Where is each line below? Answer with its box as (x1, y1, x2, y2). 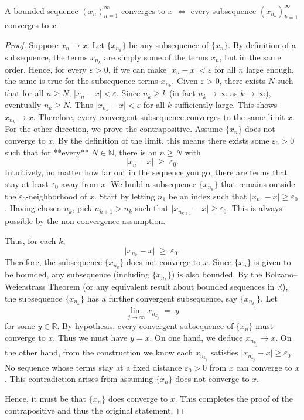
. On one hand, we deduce (149, 331, 243, 343)
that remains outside (221, 177, 295, 189)
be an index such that (168, 189, 247, 202)
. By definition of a (228, 38, 296, 50)
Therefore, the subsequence (5, 256, 102, 268)
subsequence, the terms (5, 50, 88, 63)
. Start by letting (94, 189, 155, 202)
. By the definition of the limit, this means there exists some (53, 134, 269, 146)
